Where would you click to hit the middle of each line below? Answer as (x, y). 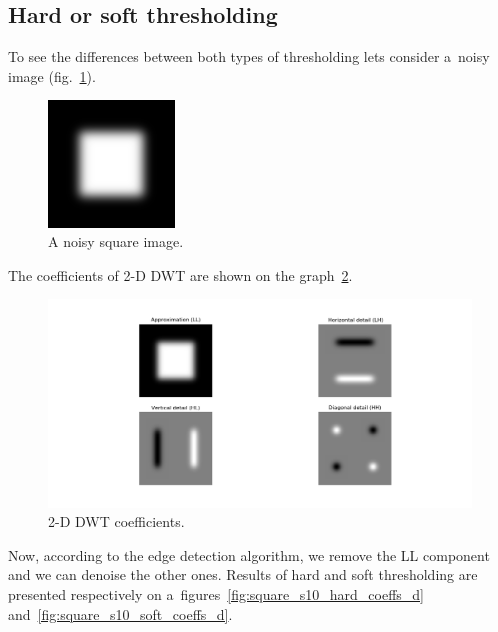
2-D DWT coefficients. (116, 521)
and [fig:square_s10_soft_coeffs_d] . (120, 613)
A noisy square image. (116, 241)
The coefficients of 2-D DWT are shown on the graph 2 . (180, 274)
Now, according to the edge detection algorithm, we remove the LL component (249, 554)
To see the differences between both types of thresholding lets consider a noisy (249, 56)
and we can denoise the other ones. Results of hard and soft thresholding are (243, 574)
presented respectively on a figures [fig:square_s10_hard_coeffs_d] (216, 594)
